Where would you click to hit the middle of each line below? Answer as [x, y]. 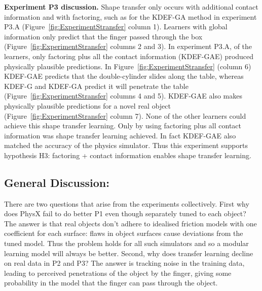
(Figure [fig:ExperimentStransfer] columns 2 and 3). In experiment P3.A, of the [128, 46]
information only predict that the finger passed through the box [103, 36]
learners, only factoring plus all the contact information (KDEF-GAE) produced [129, 56]
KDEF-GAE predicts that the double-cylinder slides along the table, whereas [124, 76]
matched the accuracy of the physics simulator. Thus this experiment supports [126, 145]
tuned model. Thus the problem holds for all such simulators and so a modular [126, 243]
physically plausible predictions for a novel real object [87, 105]
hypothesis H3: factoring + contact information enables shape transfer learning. [128, 155]
